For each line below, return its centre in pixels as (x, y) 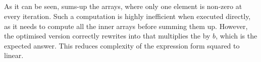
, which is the (237, 36)
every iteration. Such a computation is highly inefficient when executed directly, (127, 16)
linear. (14, 55)
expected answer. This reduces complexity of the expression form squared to (122, 45)
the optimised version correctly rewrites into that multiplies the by (107, 36)
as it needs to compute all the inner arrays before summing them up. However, (126, 26)
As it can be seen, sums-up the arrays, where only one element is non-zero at (123, 6)
